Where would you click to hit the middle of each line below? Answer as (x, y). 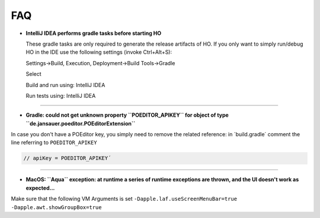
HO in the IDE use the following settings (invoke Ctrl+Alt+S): (99, 52)
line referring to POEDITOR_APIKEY (54, 143)
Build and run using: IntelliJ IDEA (65, 85)
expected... (40, 188)
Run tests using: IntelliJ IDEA (61, 95)
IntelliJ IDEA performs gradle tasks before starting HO (94, 33)
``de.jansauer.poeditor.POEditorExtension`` (81, 123)
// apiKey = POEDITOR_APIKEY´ (67, 158)
